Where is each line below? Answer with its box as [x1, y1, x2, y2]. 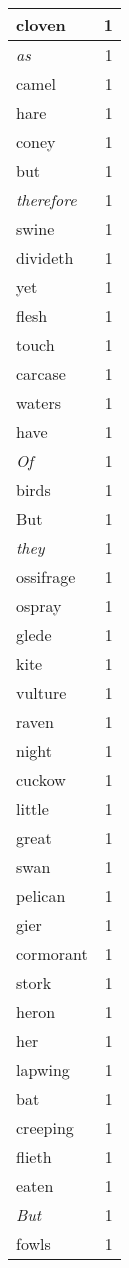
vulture [16, 681, 67, 704]
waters [16, 391, 62, 414]
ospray [16, 594, 62, 617]
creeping [16, 1116, 74, 1139]
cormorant [16, 942, 88, 965]
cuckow [16, 768, 66, 791]
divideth [16, 246, 74, 269]
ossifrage [16, 565, 76, 588]
